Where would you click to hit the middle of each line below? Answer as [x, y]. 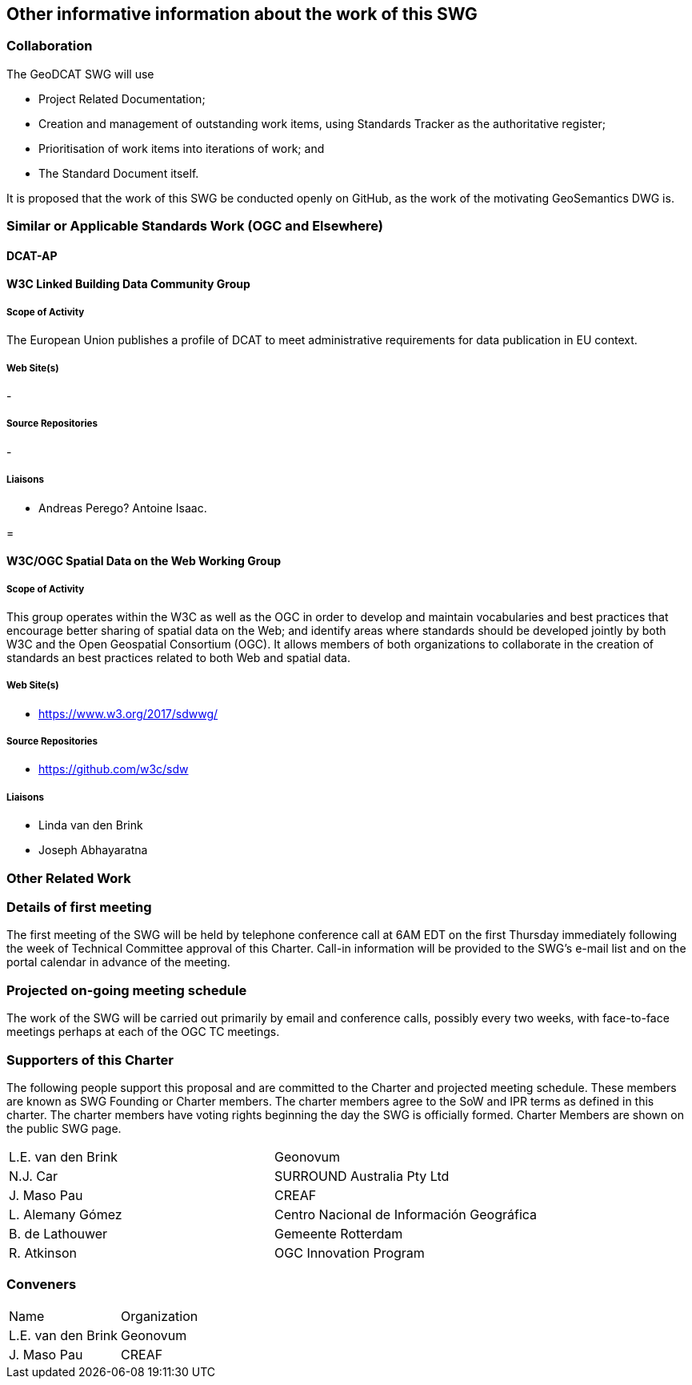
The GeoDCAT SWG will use [80, 74]
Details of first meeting [79, 907]
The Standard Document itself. [119, 173]
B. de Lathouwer [58, 1233]
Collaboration [50, 46]
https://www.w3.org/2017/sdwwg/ [128, 713]
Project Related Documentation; [122, 98]
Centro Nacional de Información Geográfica [406, 1214]
